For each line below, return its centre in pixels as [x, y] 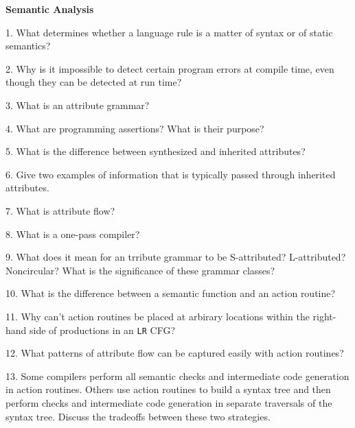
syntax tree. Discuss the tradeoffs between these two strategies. [138, 416]
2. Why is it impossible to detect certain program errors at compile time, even [170, 68]
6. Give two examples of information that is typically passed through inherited [171, 174]
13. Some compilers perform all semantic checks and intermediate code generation [177, 376]
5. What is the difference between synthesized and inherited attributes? [156, 151]
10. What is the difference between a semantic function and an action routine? [171, 293]
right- [324, 316]
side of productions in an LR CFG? [103, 330]
